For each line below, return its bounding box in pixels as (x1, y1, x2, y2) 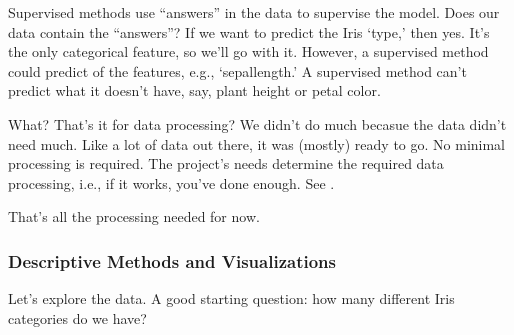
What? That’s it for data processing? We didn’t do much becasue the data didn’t (8, 113, 507, 134)
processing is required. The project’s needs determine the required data (8, 153, 444, 174)
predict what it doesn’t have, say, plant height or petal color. (8, 80, 381, 101)
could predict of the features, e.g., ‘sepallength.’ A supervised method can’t (8, 60, 467, 81)
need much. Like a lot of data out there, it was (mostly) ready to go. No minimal (8, 133, 505, 154)
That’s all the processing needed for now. (8, 206, 260, 227)
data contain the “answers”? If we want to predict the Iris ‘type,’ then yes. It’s (8, 21, 490, 42)
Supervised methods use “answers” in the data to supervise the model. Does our (8, 2, 500, 22)
